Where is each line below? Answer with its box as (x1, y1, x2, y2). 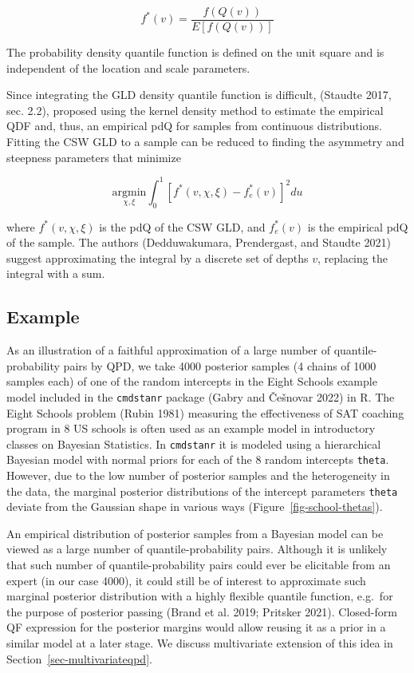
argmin (112, 186, 147, 198)
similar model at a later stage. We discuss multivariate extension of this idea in (6, 635, 393, 651)
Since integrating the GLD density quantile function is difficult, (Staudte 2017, (6, 86, 392, 103)
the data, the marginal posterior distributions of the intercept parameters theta (6, 482, 398, 499)
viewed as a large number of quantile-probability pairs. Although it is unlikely (6, 540, 388, 557)
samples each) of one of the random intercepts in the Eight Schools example (6, 373, 377, 390)
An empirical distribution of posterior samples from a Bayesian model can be (6, 525, 384, 541)
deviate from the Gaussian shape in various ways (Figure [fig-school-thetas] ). (6, 498, 383, 515)
